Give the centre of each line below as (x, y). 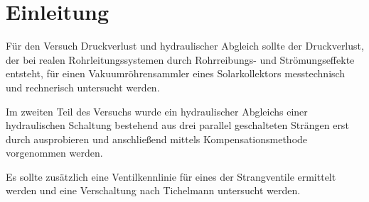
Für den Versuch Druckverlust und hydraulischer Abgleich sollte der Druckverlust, (185, 46)
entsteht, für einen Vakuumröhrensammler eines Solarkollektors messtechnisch (176, 73)
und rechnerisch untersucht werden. (83, 87)
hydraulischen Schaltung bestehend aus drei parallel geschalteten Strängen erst (177, 125)
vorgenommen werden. (54, 153)
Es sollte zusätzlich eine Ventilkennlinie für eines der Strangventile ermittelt (171, 176)
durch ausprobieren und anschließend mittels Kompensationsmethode (157, 139)
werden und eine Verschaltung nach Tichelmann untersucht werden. (153, 190)
